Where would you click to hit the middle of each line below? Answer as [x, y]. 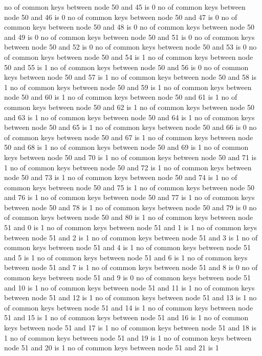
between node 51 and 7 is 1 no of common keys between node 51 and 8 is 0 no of [131, 267]
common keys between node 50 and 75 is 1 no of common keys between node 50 [129, 187]
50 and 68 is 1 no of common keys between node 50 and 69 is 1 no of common [126, 147]
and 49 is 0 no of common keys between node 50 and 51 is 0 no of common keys [129, 37]
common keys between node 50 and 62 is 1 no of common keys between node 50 [129, 107]
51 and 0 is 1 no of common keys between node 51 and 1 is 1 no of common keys [131, 227]
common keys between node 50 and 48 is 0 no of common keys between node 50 [129, 27]
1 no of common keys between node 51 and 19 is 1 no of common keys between [128, 337]
